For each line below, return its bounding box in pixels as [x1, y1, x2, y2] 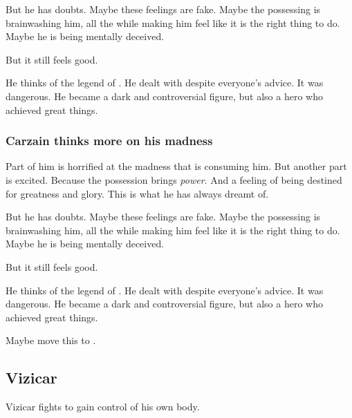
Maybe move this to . [6, 333, 96, 348]
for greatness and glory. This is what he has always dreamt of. [6, 186, 269, 200]
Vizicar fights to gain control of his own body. [6, 399, 200, 414]
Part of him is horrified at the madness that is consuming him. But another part [6, 159, 347, 173]
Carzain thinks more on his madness [6, 132, 213, 149]
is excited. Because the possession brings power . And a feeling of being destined [6, 172, 342, 187]
